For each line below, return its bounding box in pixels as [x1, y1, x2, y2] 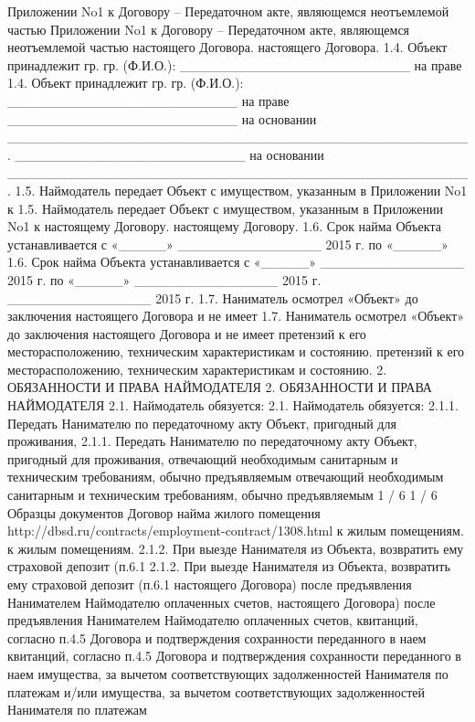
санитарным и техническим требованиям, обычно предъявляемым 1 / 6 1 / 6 [7, 485, 438, 504]
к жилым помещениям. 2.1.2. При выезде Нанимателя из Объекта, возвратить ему [7, 538, 464, 557]
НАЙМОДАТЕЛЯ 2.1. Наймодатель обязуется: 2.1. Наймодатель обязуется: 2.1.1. [7, 396, 459, 415]
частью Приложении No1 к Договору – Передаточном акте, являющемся [7, 19, 410, 38]
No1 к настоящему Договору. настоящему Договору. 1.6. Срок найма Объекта [7, 217, 441, 236]
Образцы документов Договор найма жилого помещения [7, 503, 321, 522]
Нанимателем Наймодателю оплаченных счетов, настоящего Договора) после [7, 592, 436, 611]
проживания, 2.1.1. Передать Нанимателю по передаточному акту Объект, [7, 431, 417, 451]
